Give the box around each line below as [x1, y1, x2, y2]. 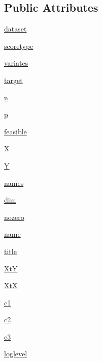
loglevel [4, 348, 27, 359]
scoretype [4, 40, 33, 51]
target [4, 74, 23, 85]
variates [4, 58, 28, 68]
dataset [4, 23, 27, 34]
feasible [4, 126, 27, 136]
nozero [4, 211, 24, 222]
